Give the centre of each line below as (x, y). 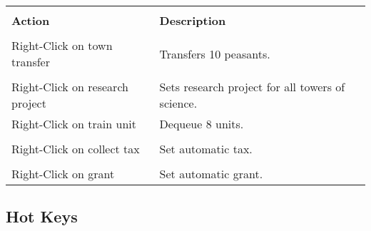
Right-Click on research (70, 87)
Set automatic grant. (211, 174)
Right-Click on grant (63, 174)
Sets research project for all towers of (252, 87)
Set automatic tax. (206, 149)
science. (178, 103)
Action (31, 20)
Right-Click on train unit (74, 124)
